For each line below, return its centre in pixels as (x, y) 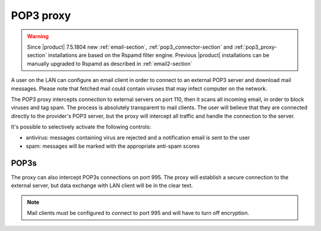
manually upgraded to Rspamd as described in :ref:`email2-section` (110, 64)
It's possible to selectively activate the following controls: (81, 127)
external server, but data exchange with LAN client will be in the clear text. (102, 186)
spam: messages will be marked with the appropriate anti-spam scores (113, 146)
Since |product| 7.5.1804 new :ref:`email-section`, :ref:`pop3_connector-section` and (130, 47)
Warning (38, 36)
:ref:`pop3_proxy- (256, 47)
